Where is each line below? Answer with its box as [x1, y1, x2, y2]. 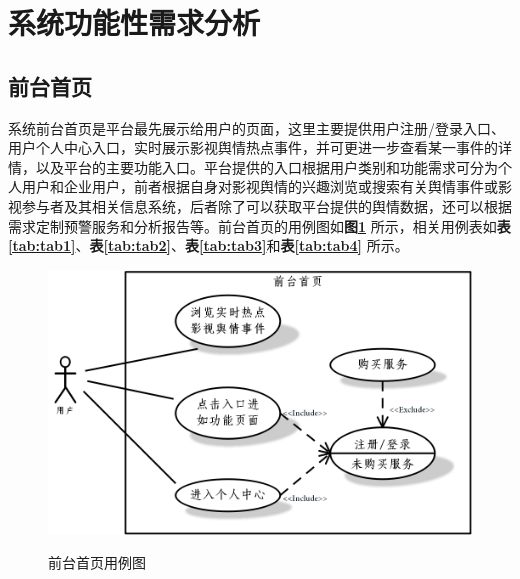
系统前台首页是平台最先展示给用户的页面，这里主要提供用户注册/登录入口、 [8, 117, 505, 138]
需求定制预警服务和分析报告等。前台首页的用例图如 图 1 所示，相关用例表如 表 [8, 215, 511, 236]
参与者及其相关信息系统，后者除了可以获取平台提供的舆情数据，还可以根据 [21, 195, 512, 216]
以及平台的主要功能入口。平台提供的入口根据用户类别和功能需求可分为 [35, 156, 498, 177]
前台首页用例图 [48, 552, 146, 573]
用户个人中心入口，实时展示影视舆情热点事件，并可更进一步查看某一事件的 [8, 137, 498, 158]
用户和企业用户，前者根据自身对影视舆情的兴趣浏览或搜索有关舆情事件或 [21, 176, 498, 197]
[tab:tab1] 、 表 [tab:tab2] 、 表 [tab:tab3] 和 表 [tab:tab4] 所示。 [8, 235, 409, 256]
